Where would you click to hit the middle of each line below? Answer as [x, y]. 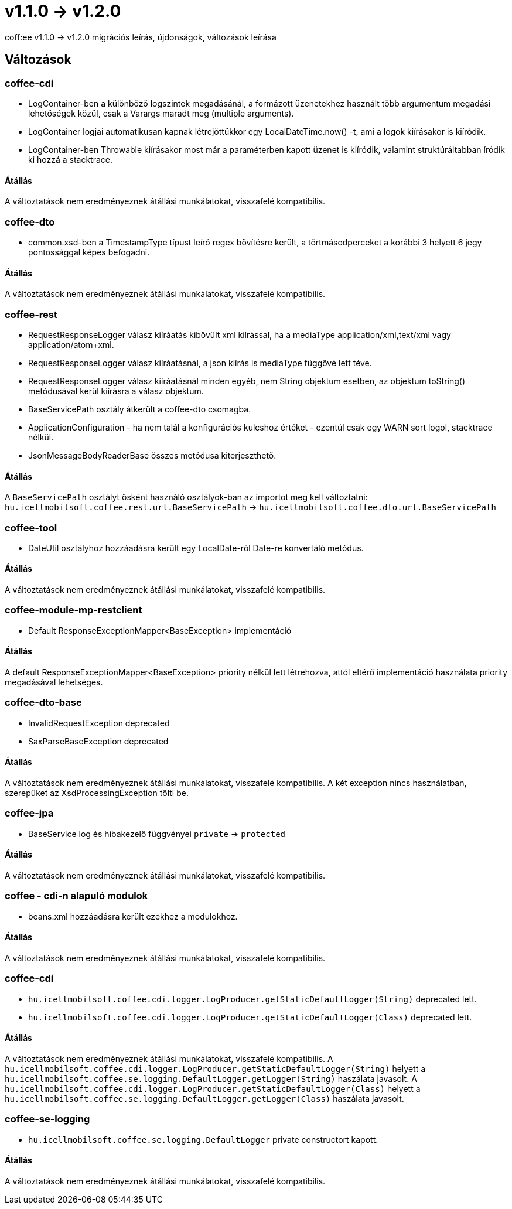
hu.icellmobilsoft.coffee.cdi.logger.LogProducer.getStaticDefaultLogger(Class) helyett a [213, 1088]
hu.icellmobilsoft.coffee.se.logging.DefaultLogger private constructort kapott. [203, 1139]
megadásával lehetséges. [54, 682]
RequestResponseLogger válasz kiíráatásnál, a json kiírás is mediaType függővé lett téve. [200, 363]
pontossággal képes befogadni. [89, 252]
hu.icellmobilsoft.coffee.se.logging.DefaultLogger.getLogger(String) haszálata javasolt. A [211, 1078]
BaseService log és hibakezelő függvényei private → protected [157, 834]
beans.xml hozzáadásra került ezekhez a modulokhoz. [133, 916]
